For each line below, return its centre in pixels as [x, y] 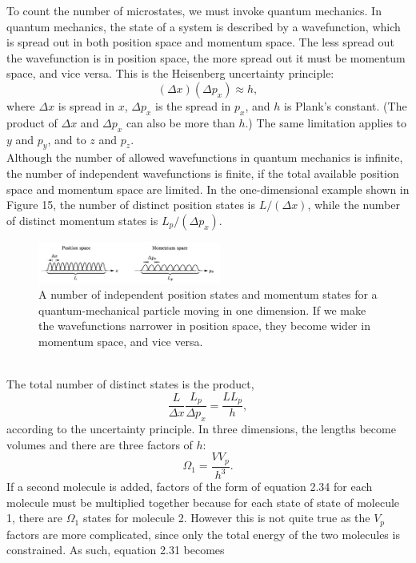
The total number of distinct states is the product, [130, 384]
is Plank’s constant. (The [346, 105]
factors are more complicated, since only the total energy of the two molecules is [203, 534]
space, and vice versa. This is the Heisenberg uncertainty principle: [170, 73]
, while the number [354, 205]
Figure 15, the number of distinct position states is [131, 205]
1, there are [35, 518]
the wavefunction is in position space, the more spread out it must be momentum [206, 57]
